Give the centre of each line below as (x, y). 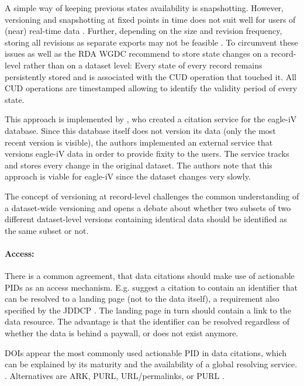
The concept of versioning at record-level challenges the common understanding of (152, 196)
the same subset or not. (47, 230)
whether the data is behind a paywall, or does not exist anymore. (122, 333)
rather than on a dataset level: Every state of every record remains (143, 65)
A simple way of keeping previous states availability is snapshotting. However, (144, 8)
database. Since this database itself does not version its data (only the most (140, 130)
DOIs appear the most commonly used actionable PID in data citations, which (146, 352)
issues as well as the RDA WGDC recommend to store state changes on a (137, 54)
